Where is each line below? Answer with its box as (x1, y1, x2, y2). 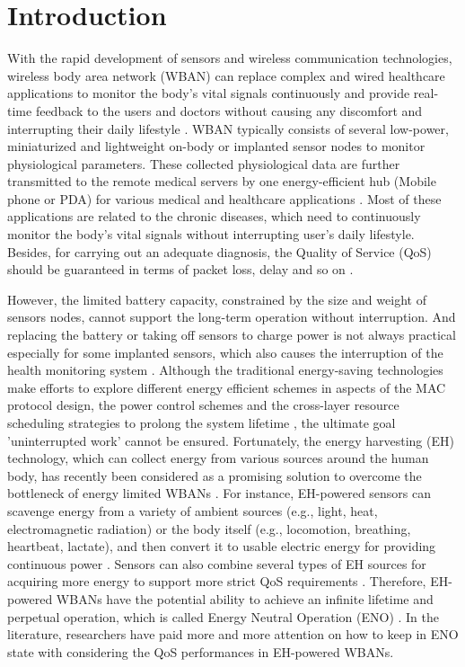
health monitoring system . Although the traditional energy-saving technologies (7, 360, 443, 379)
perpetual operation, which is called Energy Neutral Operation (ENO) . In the (7, 607, 439, 626)
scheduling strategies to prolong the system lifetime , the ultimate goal (7, 414, 396, 431)
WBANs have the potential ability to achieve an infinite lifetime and (56, 589, 434, 608)
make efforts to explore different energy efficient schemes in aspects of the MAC (7, 378, 446, 396)
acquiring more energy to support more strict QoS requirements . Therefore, (7, 572, 426, 591)
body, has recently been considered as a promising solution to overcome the (7, 466, 422, 485)
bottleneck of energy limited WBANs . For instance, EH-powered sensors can (7, 484, 432, 502)
